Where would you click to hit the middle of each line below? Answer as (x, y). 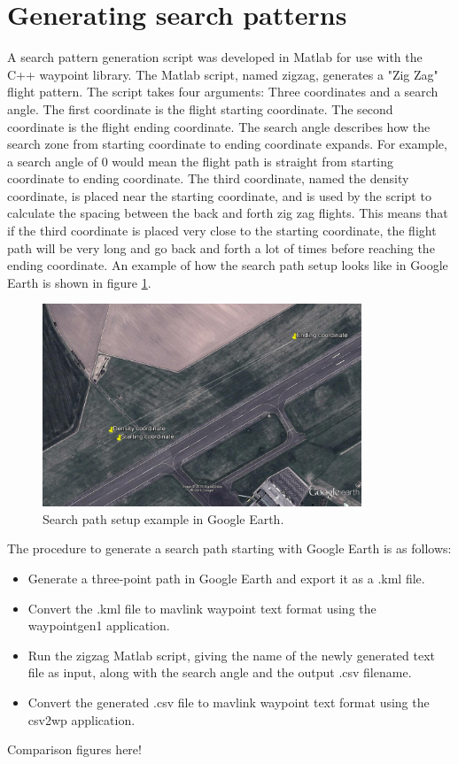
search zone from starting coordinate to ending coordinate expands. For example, (227, 144)
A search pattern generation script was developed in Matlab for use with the (215, 57)
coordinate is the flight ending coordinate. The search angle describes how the (219, 126)
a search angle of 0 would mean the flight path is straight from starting (201, 161)
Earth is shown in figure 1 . (79, 282)
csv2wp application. (82, 719)
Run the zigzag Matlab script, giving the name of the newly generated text (232, 655)
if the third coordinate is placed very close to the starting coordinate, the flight (222, 231)
